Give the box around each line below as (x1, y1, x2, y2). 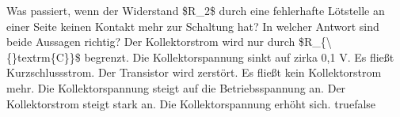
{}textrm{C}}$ (6, 48, 81, 65)
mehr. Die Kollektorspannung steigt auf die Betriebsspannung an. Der (6, 79, 346, 96)
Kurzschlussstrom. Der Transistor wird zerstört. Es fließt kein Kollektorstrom (6, 64, 382, 81)
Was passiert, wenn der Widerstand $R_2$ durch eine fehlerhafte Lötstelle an (6, 2, 385, 18)
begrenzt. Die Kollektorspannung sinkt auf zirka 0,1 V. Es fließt (84, 48, 394, 65)
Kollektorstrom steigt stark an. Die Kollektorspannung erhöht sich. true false (6, 95, 376, 111)
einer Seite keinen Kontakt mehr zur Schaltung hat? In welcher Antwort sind (6, 17, 379, 34)
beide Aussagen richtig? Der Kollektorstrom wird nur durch (6, 33, 295, 50)
